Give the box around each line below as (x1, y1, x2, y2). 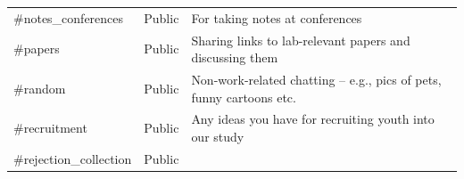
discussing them (191, 48, 278, 67)
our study (191, 127, 244, 146)
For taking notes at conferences (191, 8, 362, 27)
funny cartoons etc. (191, 87, 296, 106)
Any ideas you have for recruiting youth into (191, 110, 435, 128)
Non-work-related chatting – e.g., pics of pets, (191, 70, 442, 89)
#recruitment (13, 118, 87, 137)
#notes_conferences (13, 8, 124, 27)
